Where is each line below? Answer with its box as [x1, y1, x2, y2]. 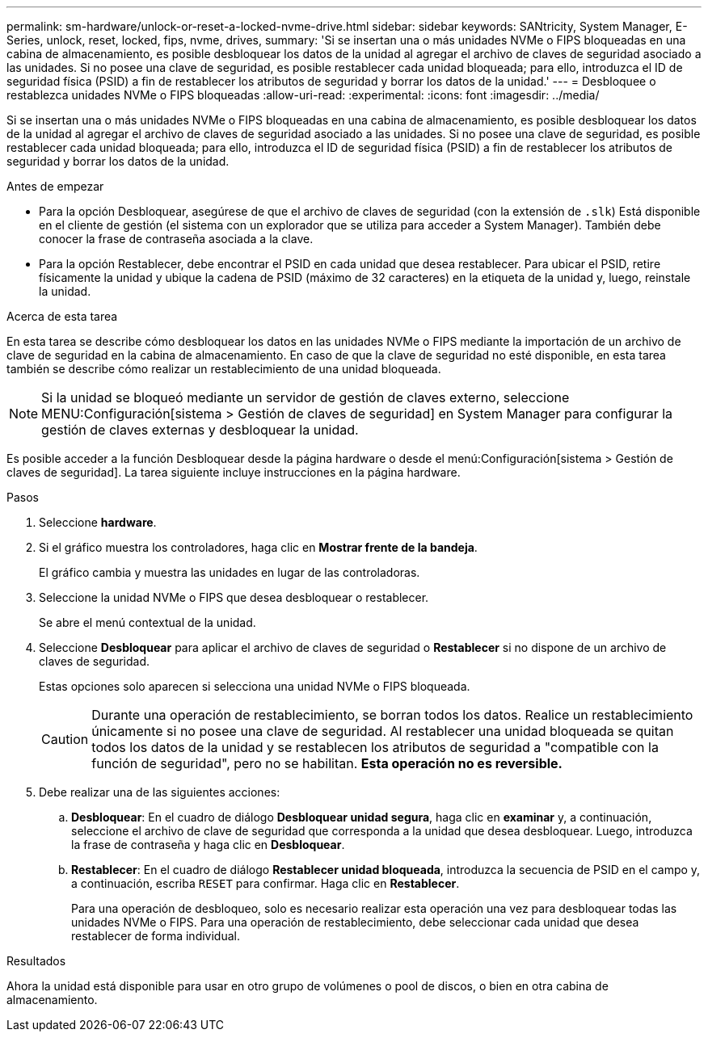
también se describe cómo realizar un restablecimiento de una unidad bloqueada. [6, 362, 441, 376]
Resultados [6, 954, 66, 968]
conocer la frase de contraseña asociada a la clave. [39, 232, 314, 246]
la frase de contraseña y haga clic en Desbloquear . [71, 838, 345, 851]
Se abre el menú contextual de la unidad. [39, 616, 256, 629]
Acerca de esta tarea [6, 309, 118, 323]
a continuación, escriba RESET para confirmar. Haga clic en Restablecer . [71, 876, 460, 890]
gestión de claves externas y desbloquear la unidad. [41, 422, 359, 438]
